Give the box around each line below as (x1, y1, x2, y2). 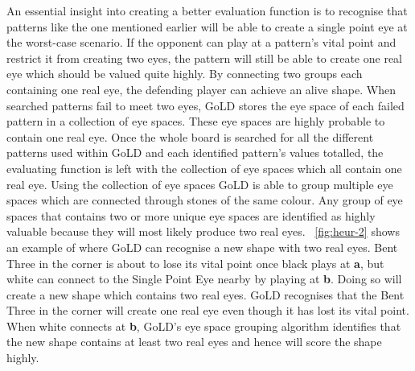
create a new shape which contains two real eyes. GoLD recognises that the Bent (6, 286, 405, 303)
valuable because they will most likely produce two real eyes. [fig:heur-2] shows (6, 223, 400, 240)
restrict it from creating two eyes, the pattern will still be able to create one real (6, 49, 403, 66)
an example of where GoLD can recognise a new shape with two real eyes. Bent (6, 238, 398, 255)
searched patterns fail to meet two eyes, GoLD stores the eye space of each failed (6, 97, 405, 113)
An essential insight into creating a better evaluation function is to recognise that (6, 2, 408, 19)
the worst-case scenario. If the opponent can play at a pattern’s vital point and (6, 34, 397, 51)
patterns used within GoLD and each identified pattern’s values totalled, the (6, 144, 384, 161)
